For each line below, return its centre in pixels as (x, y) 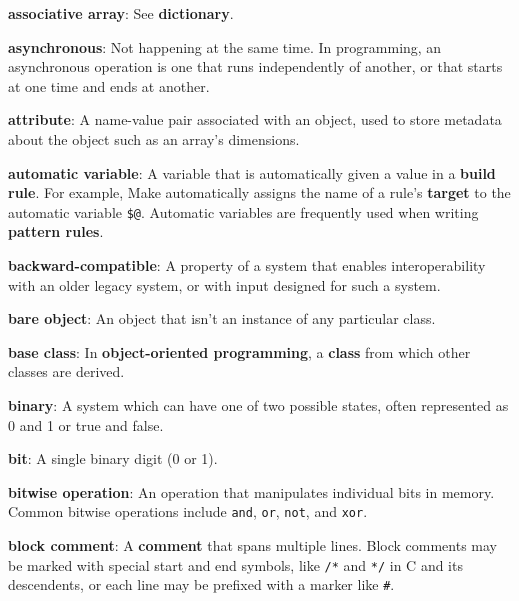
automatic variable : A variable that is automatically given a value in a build (252, 172)
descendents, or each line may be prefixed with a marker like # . (201, 584)
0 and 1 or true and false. (86, 424)
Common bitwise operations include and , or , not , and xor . (188, 511)
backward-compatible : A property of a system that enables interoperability (247, 265)
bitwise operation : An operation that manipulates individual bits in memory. (251, 491)
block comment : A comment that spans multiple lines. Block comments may (252, 545)
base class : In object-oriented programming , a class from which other (239, 351)
